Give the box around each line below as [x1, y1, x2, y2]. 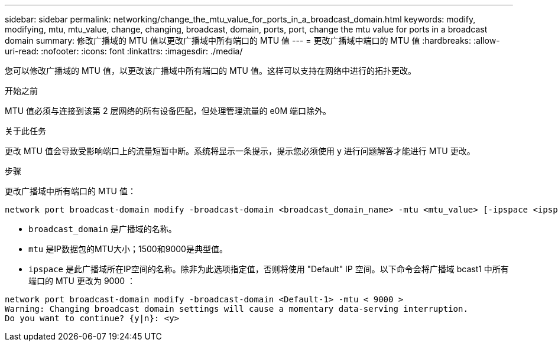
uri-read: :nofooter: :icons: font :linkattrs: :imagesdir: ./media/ [5, 46, 243, 56]
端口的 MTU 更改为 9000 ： [28, 276, 136, 286]
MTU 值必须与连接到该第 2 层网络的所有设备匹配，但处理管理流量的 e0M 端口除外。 [5, 106, 331, 116]
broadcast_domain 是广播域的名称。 [28, 224, 177, 234]
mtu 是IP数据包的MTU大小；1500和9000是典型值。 [28, 244, 228, 254]
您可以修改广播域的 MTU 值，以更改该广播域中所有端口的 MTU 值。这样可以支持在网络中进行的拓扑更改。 [5, 66, 416, 76]
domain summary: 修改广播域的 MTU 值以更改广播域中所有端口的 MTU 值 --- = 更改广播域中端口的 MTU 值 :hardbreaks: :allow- [5, 35, 500, 45]
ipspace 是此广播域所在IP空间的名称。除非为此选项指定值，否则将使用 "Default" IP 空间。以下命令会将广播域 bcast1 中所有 [28, 264, 509, 274]
